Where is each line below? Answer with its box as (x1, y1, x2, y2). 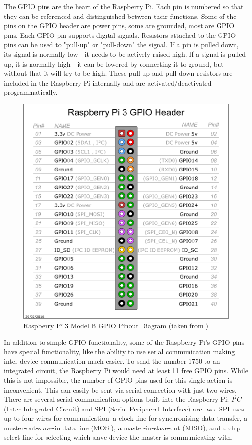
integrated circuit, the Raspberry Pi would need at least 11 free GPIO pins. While (4, 365, 248, 376)
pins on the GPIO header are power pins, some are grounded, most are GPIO (4, 20, 235, 31)
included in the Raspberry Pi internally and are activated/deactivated (4, 77, 212, 87)
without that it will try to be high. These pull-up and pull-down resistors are (4, 68, 233, 78)
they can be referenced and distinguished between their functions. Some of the (4, 11, 236, 21)
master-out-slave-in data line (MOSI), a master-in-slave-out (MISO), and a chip (4, 422, 241, 432)
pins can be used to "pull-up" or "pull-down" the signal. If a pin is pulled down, (4, 39, 239, 50)
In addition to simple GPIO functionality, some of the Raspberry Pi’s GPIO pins (4, 337, 245, 347)
